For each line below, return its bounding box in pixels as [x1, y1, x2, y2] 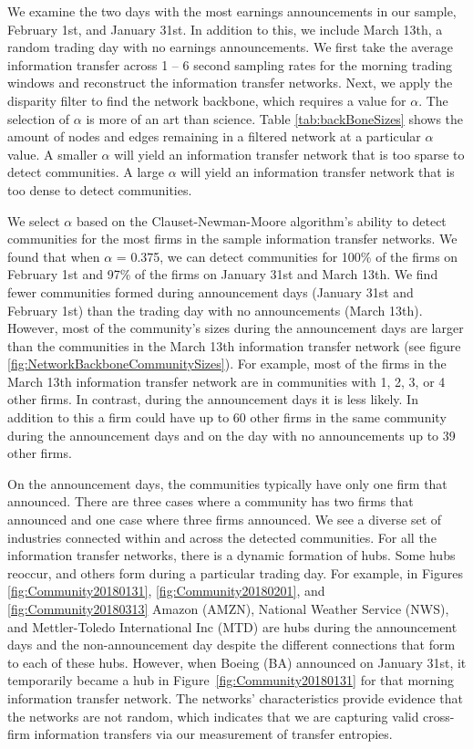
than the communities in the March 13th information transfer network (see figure [7, 336, 461, 355]
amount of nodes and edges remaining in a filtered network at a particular [7, 127, 421, 146]
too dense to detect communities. [7, 180, 192, 199]
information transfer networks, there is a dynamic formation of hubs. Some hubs [7, 546, 456, 565]
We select [7, 211, 60, 230]
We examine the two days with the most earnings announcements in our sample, [7, 2, 457, 20]
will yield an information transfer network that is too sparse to [114, 144, 465, 163]
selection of [7, 109, 70, 128]
